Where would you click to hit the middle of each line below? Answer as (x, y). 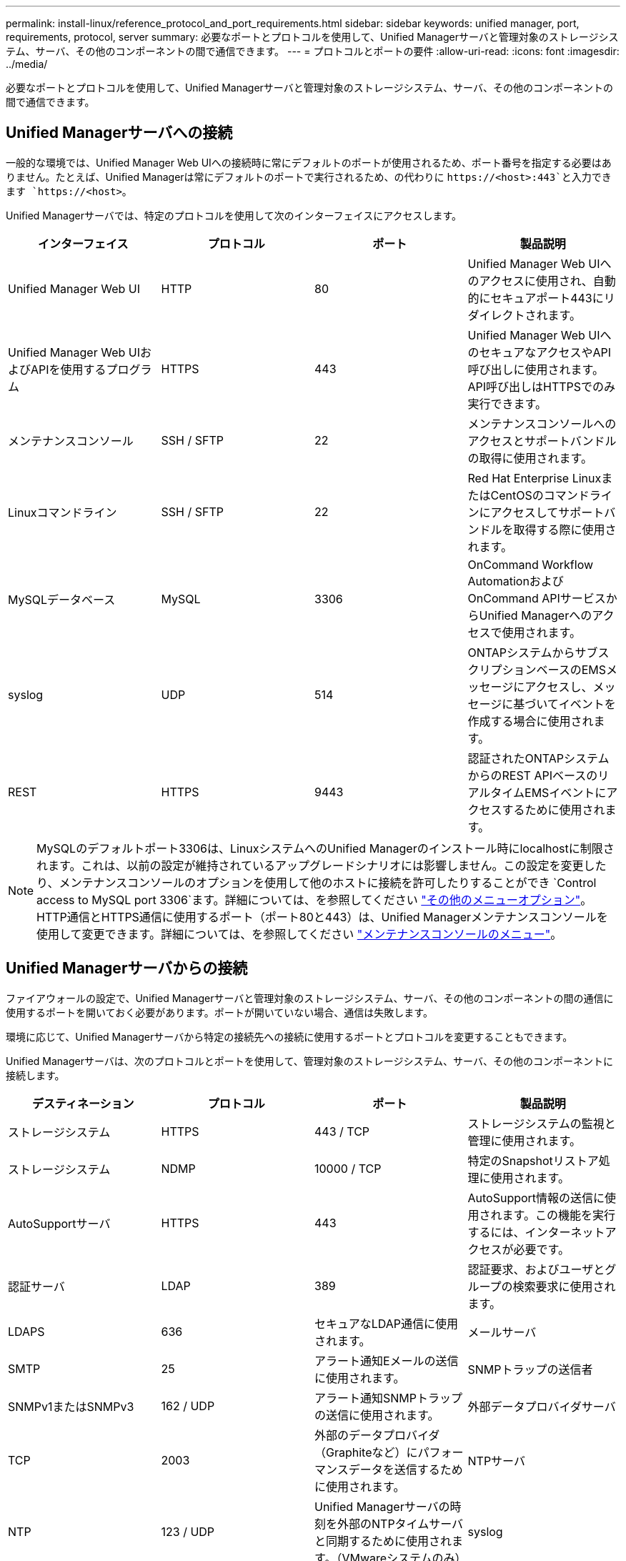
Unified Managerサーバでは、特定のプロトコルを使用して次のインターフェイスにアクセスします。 (234, 215)
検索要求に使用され (564, 1286)
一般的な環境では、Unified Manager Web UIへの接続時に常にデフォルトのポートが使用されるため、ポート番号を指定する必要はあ (309, 162)
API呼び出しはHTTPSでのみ (542, 386)
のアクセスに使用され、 (530, 281)
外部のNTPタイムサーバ (401, 1523)
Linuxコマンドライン (63, 512)
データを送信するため (406, 1469)
